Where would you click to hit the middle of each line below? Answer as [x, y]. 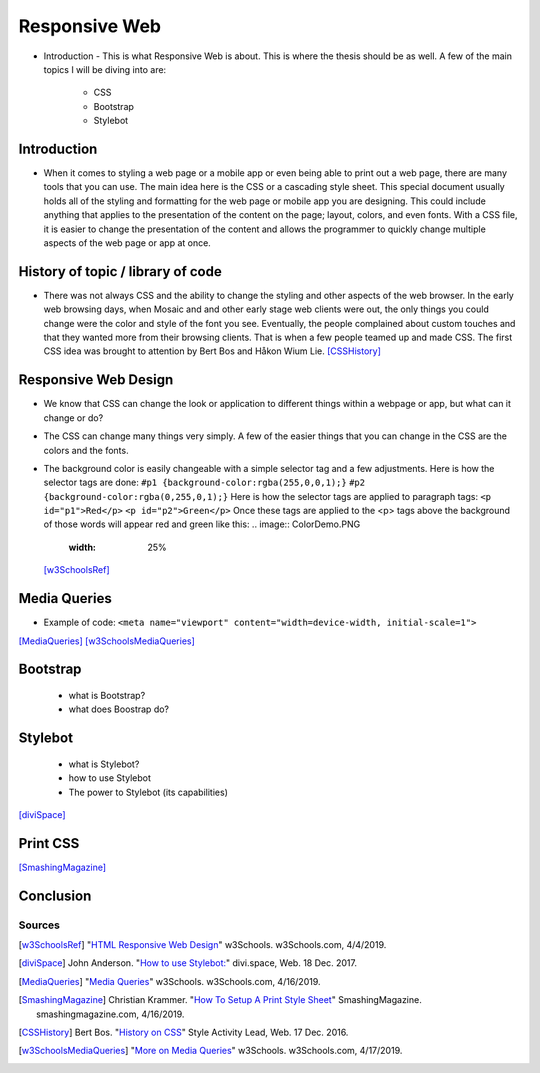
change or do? [73, 417]
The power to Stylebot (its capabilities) [148, 792]
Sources [39, 925]
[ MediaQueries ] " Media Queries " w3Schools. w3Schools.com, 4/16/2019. [169, 981]
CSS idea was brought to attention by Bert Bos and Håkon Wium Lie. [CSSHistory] [212, 351]
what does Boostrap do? [119, 709]
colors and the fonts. [86, 450]
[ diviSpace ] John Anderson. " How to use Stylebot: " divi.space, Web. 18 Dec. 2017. [187, 963]
